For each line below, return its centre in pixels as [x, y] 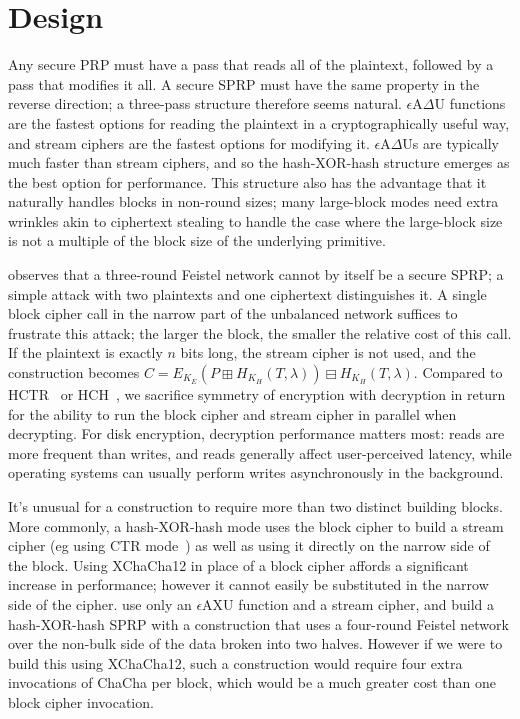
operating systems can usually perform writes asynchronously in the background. [256, 472]
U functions [470, 103]
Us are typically [450, 142]
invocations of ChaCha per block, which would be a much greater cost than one [252, 682]
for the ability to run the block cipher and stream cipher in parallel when [232, 413]
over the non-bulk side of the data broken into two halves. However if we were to [255, 643]
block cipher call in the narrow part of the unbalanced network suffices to [233, 313]
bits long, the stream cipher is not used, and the [328, 352]
